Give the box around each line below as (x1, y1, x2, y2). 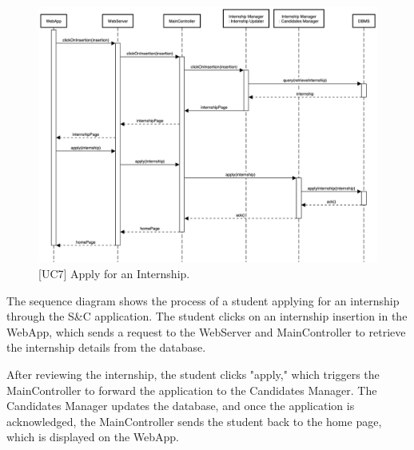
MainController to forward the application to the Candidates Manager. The (6, 381, 377, 398)
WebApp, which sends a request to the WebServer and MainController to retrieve (6, 323, 406, 340)
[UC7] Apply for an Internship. (38, 265, 190, 282)
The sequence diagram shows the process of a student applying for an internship (6, 292, 400, 309)
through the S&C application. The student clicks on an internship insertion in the (6, 308, 408, 325)
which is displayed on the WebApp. (6, 428, 180, 445)
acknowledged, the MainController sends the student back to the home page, (6, 412, 382, 429)
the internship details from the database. (6, 339, 206, 356)
